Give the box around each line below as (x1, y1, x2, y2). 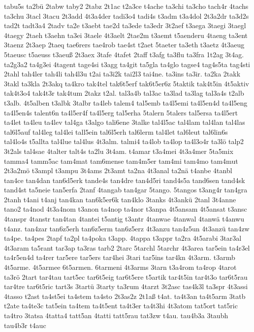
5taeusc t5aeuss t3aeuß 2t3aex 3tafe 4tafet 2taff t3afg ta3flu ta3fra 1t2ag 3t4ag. (4, 49, 244, 59)
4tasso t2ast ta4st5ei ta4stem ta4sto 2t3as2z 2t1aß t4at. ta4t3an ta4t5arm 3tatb (4, 291, 246, 301)
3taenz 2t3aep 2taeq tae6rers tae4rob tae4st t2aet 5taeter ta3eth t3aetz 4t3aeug (4, 39, 245, 50)
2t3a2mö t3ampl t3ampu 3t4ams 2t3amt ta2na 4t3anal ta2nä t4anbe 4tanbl (4, 165, 232, 176)
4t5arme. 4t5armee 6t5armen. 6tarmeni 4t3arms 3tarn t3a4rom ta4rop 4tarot (4, 262, 237, 272)
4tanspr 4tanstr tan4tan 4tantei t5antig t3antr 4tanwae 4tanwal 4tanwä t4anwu (4, 214, 244, 224)
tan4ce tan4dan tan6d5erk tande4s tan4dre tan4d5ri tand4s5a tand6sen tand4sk (4, 175, 245, 185)
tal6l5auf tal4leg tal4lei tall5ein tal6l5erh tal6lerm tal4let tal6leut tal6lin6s (4, 126, 228, 137)
